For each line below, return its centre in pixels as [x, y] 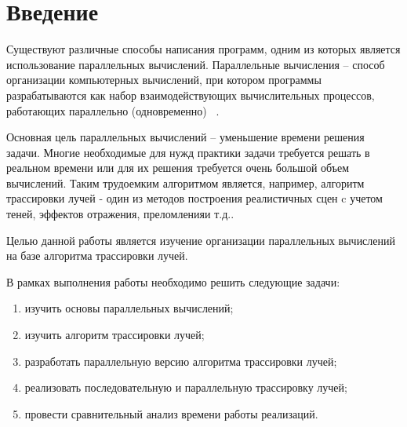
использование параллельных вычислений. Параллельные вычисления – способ [196, 64]
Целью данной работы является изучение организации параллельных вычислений [201, 240]
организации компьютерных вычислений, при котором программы [164, 80]
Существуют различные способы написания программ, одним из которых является [203, 49]
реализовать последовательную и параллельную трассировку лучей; [186, 387]
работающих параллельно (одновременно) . [113, 110]
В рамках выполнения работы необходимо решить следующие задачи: [173, 281]
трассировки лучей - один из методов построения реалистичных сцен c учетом [194, 198]
